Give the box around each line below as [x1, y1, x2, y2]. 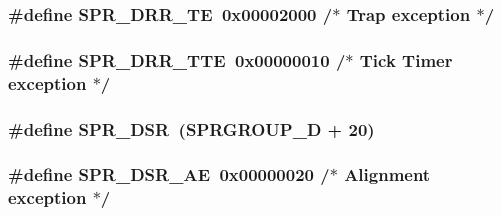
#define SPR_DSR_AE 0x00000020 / [8, 162, 330, 187]
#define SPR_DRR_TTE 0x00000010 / [8, 47, 346, 72]
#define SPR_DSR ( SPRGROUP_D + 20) [8, 116, 375, 141]
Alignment [344, 162, 431, 187]
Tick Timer [359, 47, 453, 72]
